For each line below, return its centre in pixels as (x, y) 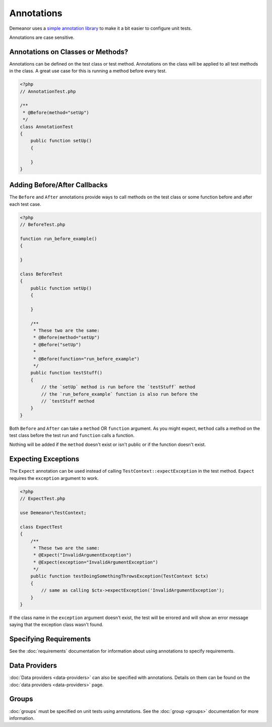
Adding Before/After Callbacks (58, 185)
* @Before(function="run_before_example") (86, 359)
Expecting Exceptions (44, 459)
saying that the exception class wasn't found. (56, 625)
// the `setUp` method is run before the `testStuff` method (118, 387)
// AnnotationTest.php (48, 91)
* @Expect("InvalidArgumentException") (82, 555)
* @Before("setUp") (57, 345)
